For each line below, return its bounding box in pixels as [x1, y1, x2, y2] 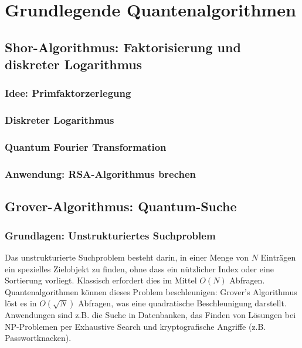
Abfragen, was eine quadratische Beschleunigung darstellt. [78, 297, 287, 309]
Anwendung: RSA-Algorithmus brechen [5, 167, 196, 181]
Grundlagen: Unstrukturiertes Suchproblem [5, 228, 216, 242]
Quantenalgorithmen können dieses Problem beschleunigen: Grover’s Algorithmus [5, 285, 297, 298]
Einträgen [260, 251, 296, 263]
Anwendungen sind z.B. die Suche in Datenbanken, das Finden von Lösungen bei [5, 309, 296, 321]
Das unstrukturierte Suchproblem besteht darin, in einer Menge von [5, 251, 249, 263]
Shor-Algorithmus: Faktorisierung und [5, 38, 241, 56]
